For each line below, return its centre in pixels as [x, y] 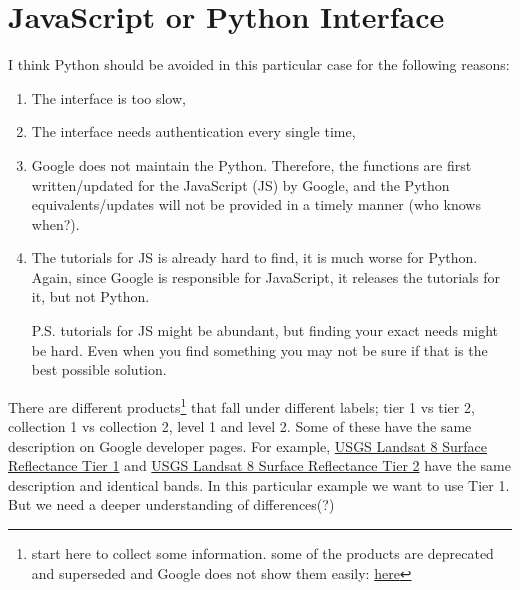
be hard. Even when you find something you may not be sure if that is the [259, 349]
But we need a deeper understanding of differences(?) [171, 504]
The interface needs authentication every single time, [193, 131]
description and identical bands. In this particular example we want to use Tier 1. [259, 484]
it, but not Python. [90, 296]
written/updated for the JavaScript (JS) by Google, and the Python [240, 184]
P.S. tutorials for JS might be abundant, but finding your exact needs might [265, 330]
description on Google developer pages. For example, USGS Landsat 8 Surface [247, 445]
